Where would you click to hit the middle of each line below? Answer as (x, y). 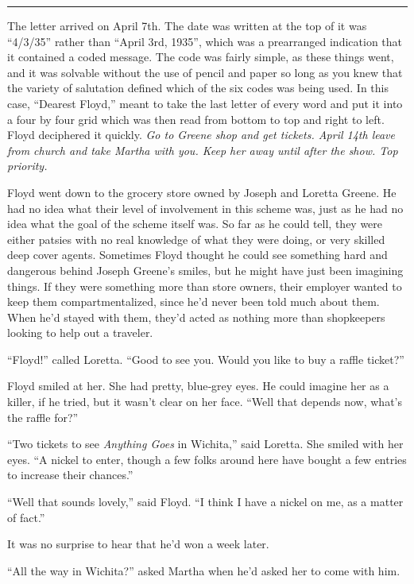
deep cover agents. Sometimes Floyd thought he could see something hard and (197, 255)
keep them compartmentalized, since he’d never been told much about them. (193, 302)
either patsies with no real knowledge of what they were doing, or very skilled (196, 239)
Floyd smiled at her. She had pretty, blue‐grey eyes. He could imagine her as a (198, 386)
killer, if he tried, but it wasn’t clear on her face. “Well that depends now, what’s (205, 402)
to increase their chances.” (70, 475)
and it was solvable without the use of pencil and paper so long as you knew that (205, 72)
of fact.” (26, 517)
